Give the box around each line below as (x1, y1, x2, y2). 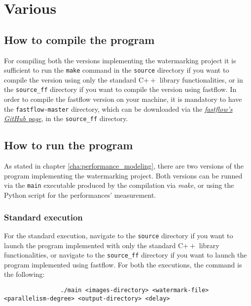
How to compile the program (4, 32, 155, 47)
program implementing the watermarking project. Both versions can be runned (4, 170, 243, 180)
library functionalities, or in (159, 74, 243, 85)
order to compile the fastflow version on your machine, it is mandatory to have (4, 94, 242, 104)
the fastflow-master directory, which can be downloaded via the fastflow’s (4, 103, 233, 114)
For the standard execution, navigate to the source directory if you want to (4, 230, 233, 240)
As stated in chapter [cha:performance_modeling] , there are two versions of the (4, 161, 244, 171)
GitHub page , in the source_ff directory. (4, 113, 128, 124)
